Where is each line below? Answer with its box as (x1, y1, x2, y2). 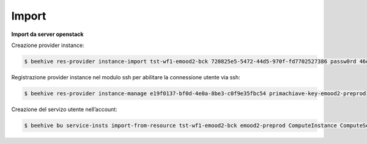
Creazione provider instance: (11, 41, 85, 49)
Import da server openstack (11, 31, 84, 38)
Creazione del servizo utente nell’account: (11, 106, 117, 113)
